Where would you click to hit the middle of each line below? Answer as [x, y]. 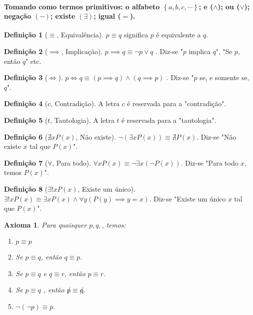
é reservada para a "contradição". [177, 103]
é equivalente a [178, 35]
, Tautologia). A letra [82, 120]
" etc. [33, 61]
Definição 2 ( [26, 51]
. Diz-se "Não [216, 136]
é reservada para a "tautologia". [169, 120]
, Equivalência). [80, 35]
